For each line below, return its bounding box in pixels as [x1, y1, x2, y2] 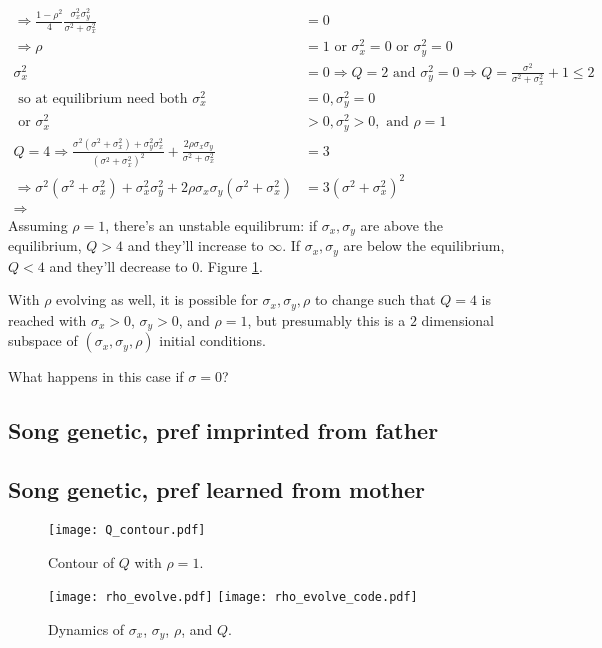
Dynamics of [48, 618, 125, 639]
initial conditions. [159, 330, 266, 351]
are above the [360, 214, 444, 235]
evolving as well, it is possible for [56, 289, 258, 310]
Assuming [8, 214, 68, 235]
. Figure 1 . [199, 255, 263, 276]
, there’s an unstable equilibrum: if [105, 214, 318, 235]
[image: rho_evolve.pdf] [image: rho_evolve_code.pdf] [48, 590, 418, 605]
